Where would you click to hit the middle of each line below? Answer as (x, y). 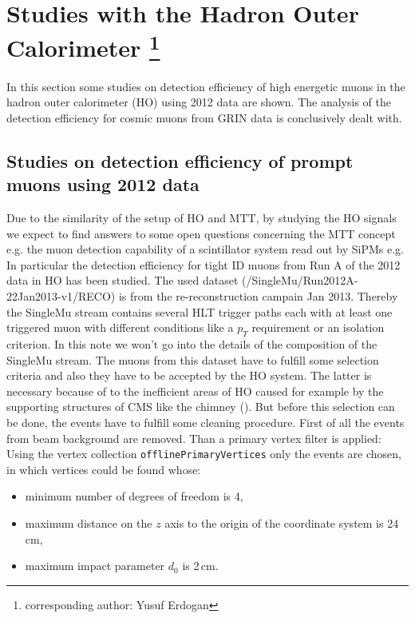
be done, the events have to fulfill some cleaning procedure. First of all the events (206, 422)
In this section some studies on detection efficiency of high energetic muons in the (206, 86)
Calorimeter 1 (83, 46)
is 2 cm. (200, 566)
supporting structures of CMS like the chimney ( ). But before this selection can (201, 407)
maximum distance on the (89, 522)
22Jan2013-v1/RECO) (61, 295)
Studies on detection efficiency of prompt (180, 160)
